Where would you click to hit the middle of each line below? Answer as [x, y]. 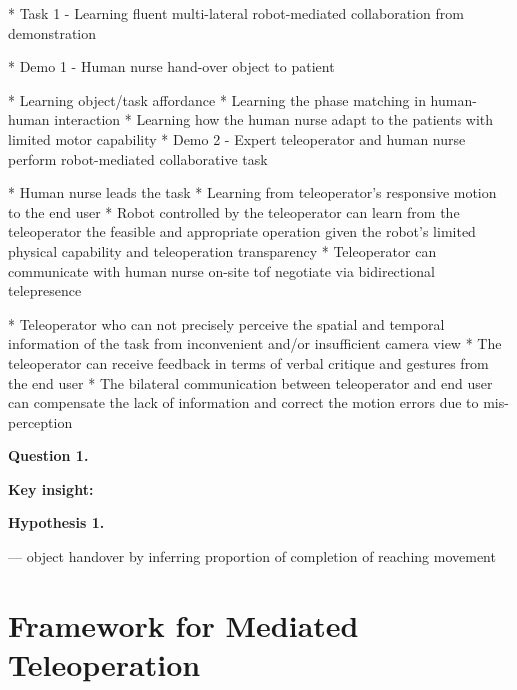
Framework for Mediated [183, 624]
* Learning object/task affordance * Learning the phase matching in [217, 99]
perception [40, 421]
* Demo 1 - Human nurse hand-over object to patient [171, 66]
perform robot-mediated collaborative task [138, 158]
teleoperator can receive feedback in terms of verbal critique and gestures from [248, 362]
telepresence [45, 290]
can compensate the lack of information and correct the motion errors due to [243, 402]
